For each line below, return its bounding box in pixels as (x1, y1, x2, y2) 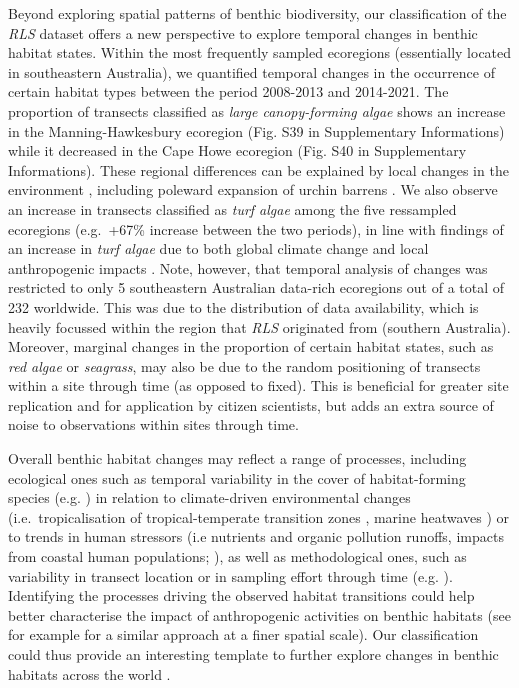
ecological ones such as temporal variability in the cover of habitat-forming (8, 467, 466, 488)
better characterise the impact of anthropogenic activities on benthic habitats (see (8, 604, 511, 625)
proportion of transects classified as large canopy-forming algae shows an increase (8, 100, 506, 121)
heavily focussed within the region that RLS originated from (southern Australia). (8, 316, 511, 337)
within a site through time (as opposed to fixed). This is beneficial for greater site (8, 375, 509, 396)
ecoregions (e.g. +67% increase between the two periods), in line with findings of (8, 218, 504, 239)
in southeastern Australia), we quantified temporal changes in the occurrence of (8, 61, 496, 82)
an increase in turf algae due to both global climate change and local (8, 238, 429, 259)
